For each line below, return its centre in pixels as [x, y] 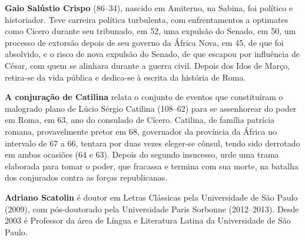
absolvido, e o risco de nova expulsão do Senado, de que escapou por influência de [152, 54]
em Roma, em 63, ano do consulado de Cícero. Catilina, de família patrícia [140, 120]
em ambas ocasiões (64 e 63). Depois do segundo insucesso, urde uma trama [142, 154]
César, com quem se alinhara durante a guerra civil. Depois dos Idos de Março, [147, 65]
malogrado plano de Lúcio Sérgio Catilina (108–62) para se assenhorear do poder [151, 108]
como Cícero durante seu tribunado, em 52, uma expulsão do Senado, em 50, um [150, 31]
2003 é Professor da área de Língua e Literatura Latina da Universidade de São [148, 220]
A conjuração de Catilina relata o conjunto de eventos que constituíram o [144, 97]
